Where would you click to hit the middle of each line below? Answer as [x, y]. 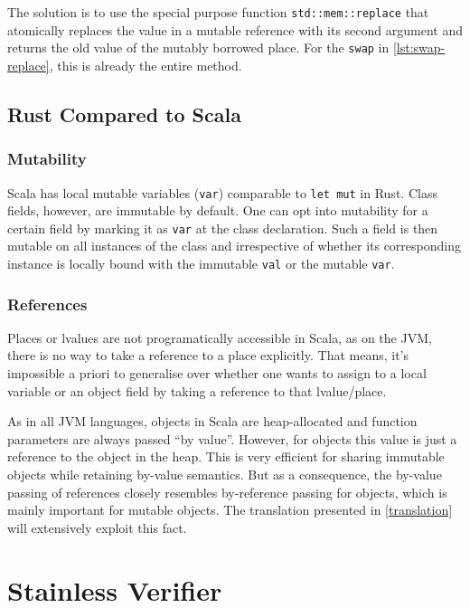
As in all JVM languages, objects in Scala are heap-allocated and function [212, 421]
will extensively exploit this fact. [97, 527]
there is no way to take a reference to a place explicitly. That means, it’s [208, 355]
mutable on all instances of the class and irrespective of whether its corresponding [234, 246]
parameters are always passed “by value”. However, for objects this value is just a [232, 438]
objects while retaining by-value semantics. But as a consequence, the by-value [225, 475]
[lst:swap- [419, 47]
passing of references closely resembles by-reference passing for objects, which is [227, 492]
